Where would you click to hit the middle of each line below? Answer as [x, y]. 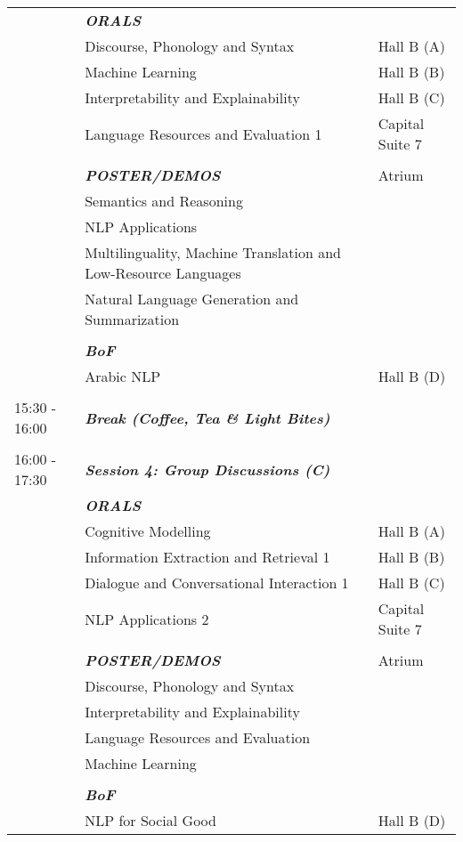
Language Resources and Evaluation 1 [203, 134]
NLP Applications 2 [147, 619]
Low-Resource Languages [163, 273]
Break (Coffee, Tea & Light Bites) [207, 417]
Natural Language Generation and [192, 299]
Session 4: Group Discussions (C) [207, 469]
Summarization [132, 319]
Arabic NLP [123, 376]
